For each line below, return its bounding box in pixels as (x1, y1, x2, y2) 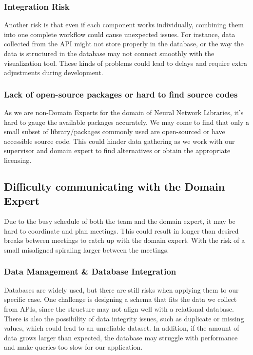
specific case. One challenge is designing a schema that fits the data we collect (4, 294, 237, 304)
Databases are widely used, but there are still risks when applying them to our (4, 284, 239, 295)
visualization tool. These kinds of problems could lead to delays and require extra (4, 58, 248, 68)
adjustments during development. (4, 67, 103, 78)
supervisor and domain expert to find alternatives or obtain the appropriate (4, 145, 231, 156)
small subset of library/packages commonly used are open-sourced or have (4, 126, 225, 137)
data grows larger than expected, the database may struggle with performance (4, 332, 238, 342)
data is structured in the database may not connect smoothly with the (4, 48, 214, 58)
